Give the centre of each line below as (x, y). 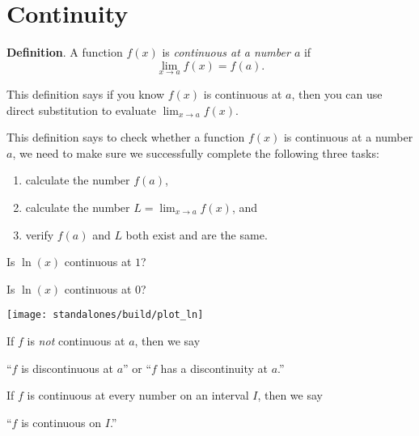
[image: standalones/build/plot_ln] (105, 315)
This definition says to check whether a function (126, 137)
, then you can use (337, 93)
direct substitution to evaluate (81, 110)
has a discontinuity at (214, 368)
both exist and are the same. (197, 234)
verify (40, 234)
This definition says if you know (86, 93)
